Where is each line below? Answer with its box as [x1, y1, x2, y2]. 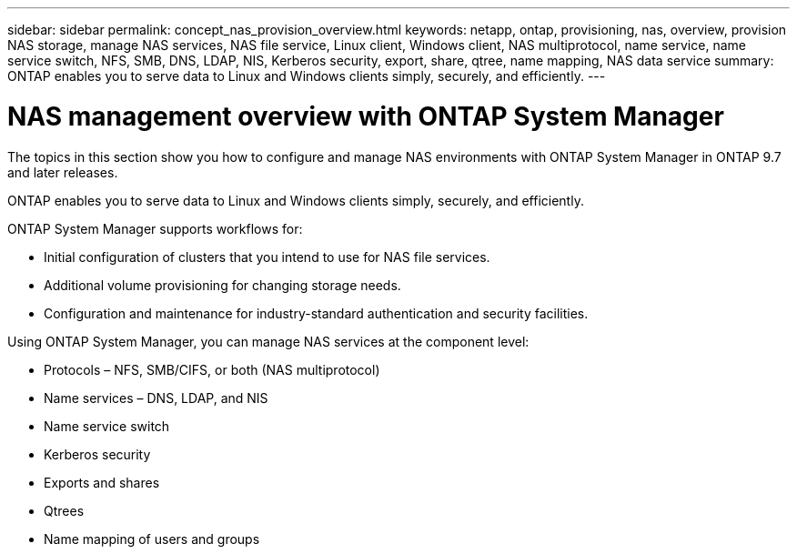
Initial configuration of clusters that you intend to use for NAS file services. [44, 248, 490, 265]
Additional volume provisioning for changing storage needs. [44, 277, 401, 293]
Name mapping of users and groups [44, 530, 260, 547]
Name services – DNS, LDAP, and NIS [44, 389, 268, 406]
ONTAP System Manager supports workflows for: [7, 220, 303, 237]
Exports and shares [44, 474, 160, 490]
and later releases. [7, 164, 118, 180]
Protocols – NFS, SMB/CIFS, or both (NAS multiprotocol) [44, 361, 380, 378]
